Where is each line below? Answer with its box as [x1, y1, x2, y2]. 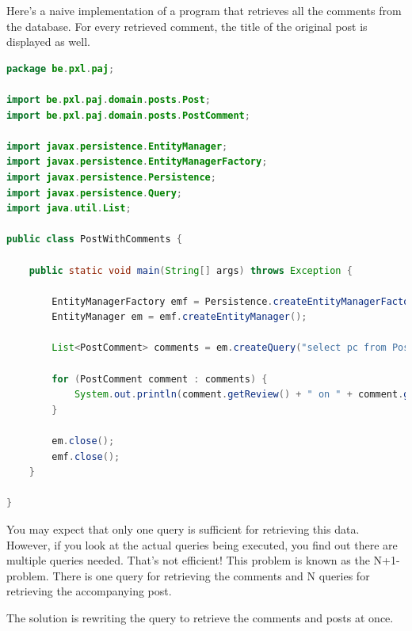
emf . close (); [51, 450, 120, 462]
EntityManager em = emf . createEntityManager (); [51, 311, 307, 323]
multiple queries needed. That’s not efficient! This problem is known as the [6, 552, 370, 568]
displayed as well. [6, 33, 90, 50]
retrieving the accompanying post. [6, 583, 172, 599]
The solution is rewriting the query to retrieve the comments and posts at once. [6, 609, 394, 625]
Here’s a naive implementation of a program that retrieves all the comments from [6, 2, 402, 18]
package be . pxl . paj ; [6, 63, 115, 74]
